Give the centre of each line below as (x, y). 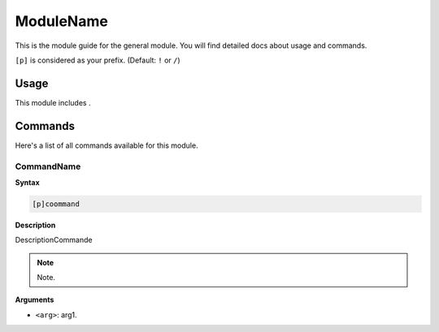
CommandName (48, 166)
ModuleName (62, 21)
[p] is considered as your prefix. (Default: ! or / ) (98, 60)
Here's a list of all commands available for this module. (106, 145)
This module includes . (53, 102)
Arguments (35, 300)
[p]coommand (56, 204)
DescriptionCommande (54, 240)
